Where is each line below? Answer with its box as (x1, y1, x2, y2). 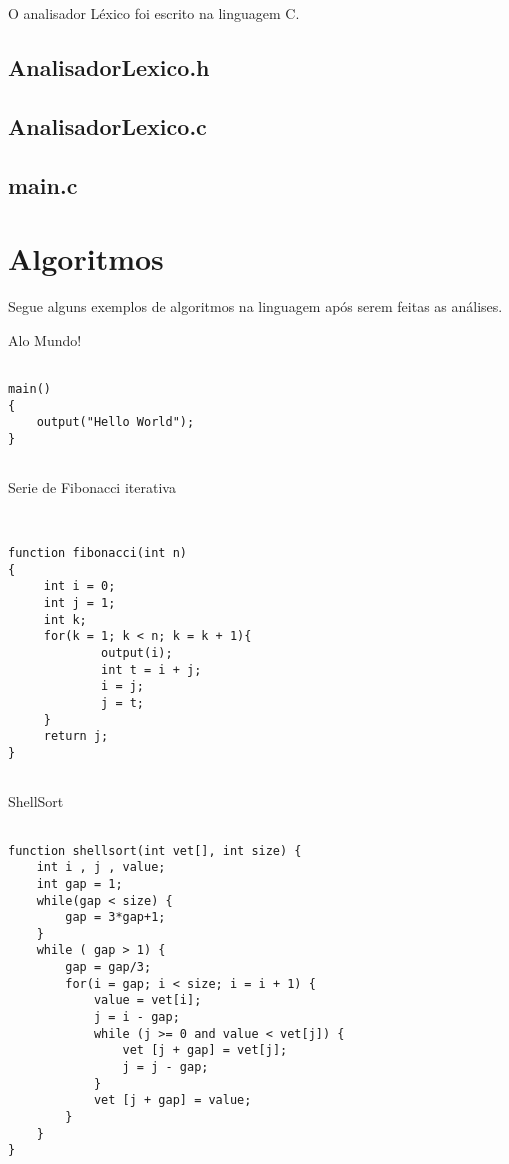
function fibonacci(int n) (8, 546, 187, 561)
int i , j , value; (36, 860, 166, 875)
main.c (8, 169, 78, 200)
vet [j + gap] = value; (93, 1093, 252, 1108)
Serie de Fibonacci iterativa (8, 477, 176, 498)
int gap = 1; (36, 876, 123, 891)
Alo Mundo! (8, 329, 82, 350)
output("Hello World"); (36, 415, 195, 430)
